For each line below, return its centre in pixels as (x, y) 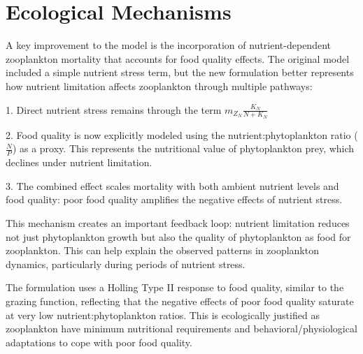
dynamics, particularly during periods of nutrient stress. (126, 264)
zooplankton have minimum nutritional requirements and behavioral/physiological (181, 329)
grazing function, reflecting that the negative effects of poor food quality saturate (180, 301)
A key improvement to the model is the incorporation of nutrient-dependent (168, 45)
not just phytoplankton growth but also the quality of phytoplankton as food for (178, 236)
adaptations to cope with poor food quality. (99, 342)
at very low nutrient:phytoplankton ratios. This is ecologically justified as (163, 315)
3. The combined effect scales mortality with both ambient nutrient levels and (172, 185)
